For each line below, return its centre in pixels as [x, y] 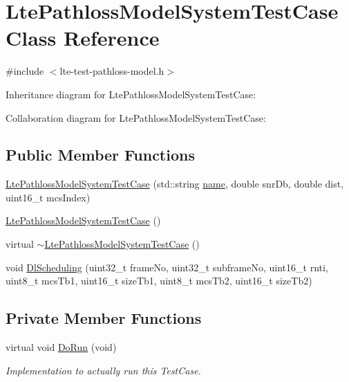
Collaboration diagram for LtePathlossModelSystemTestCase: [136, 117]
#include [25, 71]
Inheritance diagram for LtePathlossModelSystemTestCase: [131, 94]
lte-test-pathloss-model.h [112, 71]
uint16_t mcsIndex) [48, 197]
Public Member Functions [100, 155]
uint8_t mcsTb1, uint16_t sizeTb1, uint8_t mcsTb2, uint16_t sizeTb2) [159, 281]
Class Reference [83, 38]
